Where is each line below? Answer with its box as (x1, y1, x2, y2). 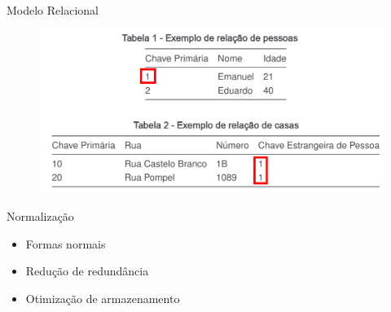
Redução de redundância (25, 262, 149, 279)
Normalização (7, 208, 74, 224)
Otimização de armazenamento (25, 289, 180, 306)
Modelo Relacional (7, 2, 99, 18)
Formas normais (25, 235, 106, 252)
